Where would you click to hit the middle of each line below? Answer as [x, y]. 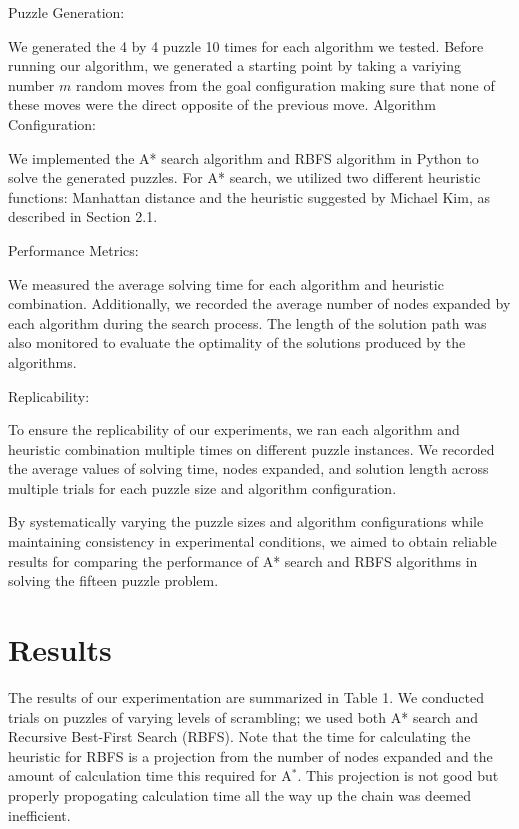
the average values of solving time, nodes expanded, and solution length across [248, 468]
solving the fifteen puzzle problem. [113, 580]
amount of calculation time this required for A [150, 775]
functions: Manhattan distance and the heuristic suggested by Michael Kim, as [249, 196]
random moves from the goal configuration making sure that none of [285, 84]
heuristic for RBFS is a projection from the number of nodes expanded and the [250, 755]
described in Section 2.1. [83, 216]
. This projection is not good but [398, 775]
